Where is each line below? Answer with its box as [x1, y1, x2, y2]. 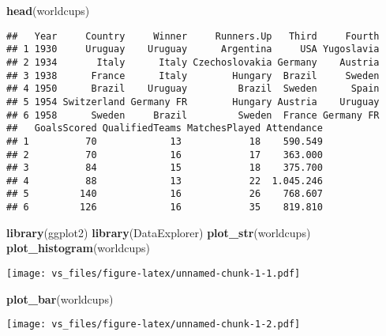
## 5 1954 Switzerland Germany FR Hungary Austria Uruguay [6, 96, 380, 108]
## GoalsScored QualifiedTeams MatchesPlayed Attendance [6, 123, 323, 134]
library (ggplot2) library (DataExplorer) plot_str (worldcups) [6, 224, 311, 240]
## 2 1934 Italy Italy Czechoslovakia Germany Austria [6, 56, 380, 68]
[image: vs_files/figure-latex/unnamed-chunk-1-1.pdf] [6, 267, 301, 279]
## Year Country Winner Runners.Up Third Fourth [6, 30, 380, 42]
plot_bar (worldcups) [6, 290, 114, 307]
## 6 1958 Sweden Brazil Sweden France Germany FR [6, 109, 380, 121]
